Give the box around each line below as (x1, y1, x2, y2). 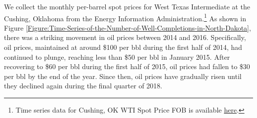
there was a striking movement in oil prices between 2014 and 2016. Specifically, (4, 32, 246, 42)
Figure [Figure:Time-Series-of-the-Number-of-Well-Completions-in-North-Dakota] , (4, 22, 251, 33)
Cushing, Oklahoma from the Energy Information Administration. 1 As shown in (4, 11, 246, 23)
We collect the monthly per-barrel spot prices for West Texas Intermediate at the (4, 1, 250, 11)
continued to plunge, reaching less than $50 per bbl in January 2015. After (4, 51, 230, 62)
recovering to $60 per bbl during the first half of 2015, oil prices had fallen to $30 (4, 61, 250, 72)
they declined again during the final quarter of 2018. (4, 80, 163, 91)
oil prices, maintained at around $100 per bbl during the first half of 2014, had (4, 42, 242, 52)
